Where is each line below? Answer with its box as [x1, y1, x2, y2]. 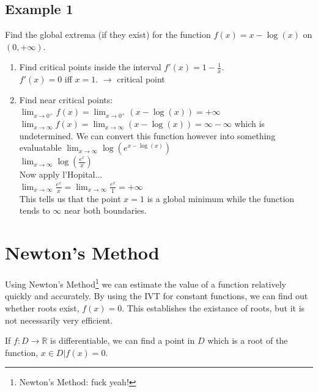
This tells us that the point [19, 192, 121, 205]
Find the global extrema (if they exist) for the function [5, 28, 211, 41]
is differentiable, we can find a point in [50, 334, 195, 347]
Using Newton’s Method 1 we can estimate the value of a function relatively [5, 276, 286, 290]
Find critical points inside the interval [19, 60, 161, 73]
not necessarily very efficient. [5, 313, 113, 326]
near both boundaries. [64, 204, 147, 217]
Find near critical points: [19, 93, 113, 106]
